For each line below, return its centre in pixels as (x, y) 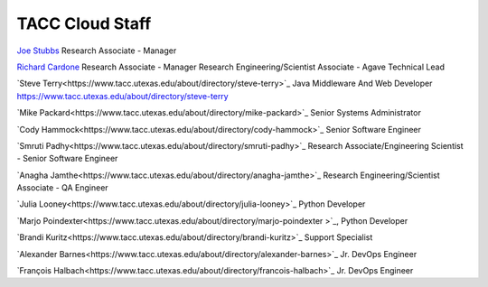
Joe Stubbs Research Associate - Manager (97, 51)
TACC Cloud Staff (84, 23)
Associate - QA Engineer (62, 188)
